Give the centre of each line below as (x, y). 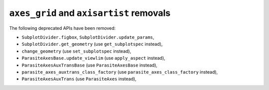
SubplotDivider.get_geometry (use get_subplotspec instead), (92, 44)
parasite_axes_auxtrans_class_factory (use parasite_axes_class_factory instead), (120, 72)
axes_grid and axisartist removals (90, 13)
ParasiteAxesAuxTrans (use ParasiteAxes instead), (79, 79)
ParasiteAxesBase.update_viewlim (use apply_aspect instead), (93, 58)
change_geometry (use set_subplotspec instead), (76, 51)
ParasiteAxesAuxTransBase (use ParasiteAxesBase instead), (90, 65)
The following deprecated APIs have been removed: (63, 28)
